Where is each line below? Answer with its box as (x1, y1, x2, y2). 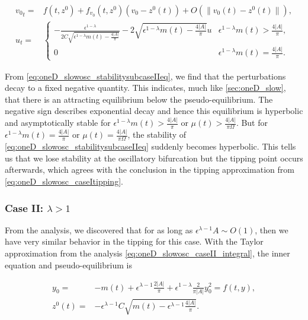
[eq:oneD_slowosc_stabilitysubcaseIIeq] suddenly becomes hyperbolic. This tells (5, 140, 296, 153)
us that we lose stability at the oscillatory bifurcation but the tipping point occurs (5, 151, 303, 164)
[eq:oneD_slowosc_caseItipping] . (5, 175, 123, 187)
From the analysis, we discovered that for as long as (5, 223, 193, 236)
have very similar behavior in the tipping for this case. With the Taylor (5, 235, 264, 248)
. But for (236, 116, 268, 129)
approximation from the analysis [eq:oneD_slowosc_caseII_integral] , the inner (5, 246, 290, 259)
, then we (255, 223, 288, 236)
